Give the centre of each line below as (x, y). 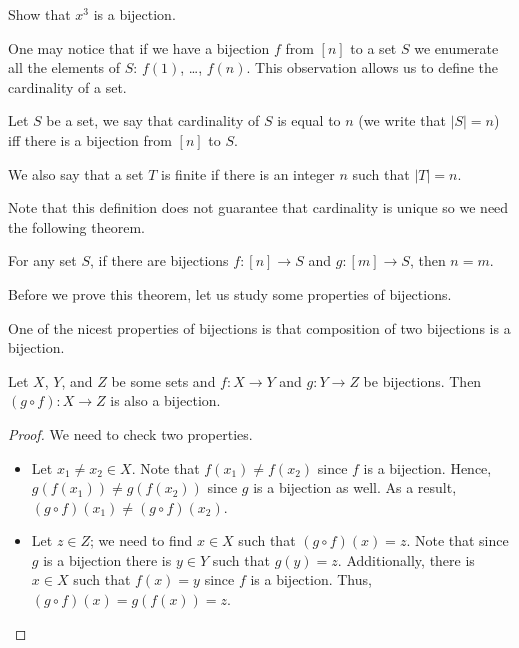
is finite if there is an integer (248, 173)
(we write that (402, 120)
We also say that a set (76, 173)
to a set (373, 47)
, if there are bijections (159, 260)
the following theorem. (76, 226)
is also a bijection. (165, 400)
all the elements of (64, 67)
